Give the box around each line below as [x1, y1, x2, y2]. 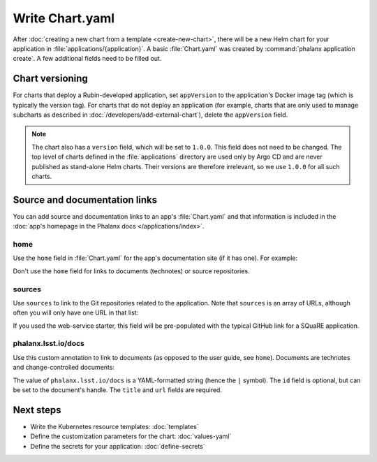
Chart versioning [13, 73, 89, 85]
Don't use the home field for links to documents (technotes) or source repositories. [13, 266, 251, 275]
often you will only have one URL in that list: [13, 308, 139, 317]
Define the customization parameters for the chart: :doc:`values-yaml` [30, 432, 232, 440]
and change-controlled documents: [13, 363, 115, 372]
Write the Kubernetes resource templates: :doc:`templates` [30, 422, 199, 431]
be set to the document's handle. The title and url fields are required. [13, 386, 223, 394]
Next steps [13, 404, 61, 416]
